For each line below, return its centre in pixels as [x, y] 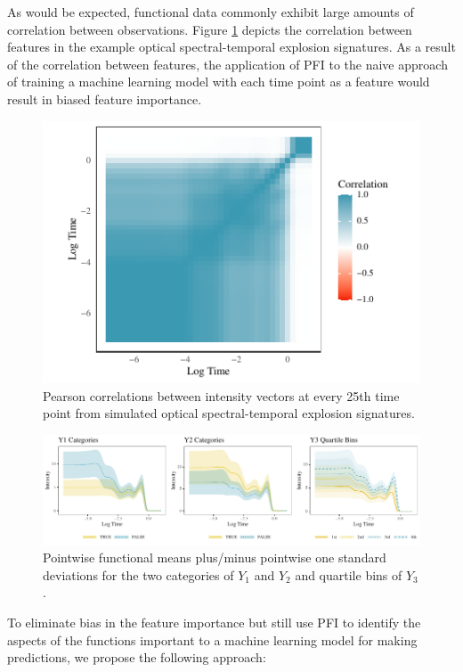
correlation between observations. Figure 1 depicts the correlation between [210, 29]
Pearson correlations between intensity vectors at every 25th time [221, 395]
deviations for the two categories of [138, 574]
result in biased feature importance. [105, 98]
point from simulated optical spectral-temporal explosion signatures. [229, 413]
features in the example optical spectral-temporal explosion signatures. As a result [231, 47]
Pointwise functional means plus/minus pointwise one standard [215, 557]
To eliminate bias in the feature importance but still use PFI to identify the [214, 623]
